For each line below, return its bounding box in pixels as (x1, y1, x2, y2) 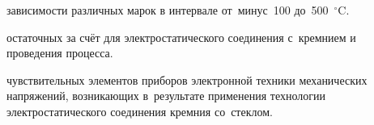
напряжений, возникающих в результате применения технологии (6, 87, 326, 104)
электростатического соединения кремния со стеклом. (6, 102, 273, 119)
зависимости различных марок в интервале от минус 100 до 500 (6, 2, 329, 18)
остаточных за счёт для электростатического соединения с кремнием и (6, 28, 356, 45)
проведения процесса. (6, 44, 113, 61)
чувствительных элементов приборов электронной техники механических (6, 71, 368, 88)
